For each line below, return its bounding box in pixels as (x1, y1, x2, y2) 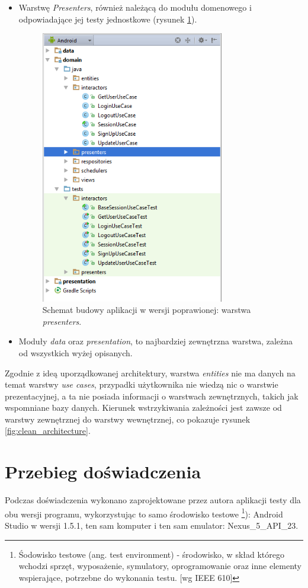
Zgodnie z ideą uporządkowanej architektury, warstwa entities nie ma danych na (5, 366, 296, 379)
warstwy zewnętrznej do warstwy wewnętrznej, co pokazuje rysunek (5, 413, 251, 425)
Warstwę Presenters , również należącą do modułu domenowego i (18, 1, 252, 13)
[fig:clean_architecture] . (5, 424, 91, 437)
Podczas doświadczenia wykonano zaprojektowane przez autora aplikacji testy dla (5, 494, 301, 506)
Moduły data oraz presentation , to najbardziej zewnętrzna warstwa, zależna (18, 335, 293, 347)
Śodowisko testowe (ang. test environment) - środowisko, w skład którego (18, 548, 284, 560)
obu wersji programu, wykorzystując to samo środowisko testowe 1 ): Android (5, 506, 283, 520)
